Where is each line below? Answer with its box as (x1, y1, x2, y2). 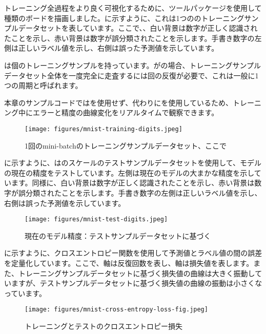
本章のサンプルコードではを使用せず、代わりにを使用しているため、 (4, 97, 233, 108)
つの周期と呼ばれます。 (4, 80, 83, 91)
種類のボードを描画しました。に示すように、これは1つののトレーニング (4, 12, 244, 23)
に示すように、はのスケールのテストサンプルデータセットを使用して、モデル (4, 157, 262, 168)
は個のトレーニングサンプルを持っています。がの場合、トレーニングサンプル (4, 59, 261, 70)
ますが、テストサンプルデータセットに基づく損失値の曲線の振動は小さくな (11, 278, 262, 288)
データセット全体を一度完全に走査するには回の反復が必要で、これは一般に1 (4, 70, 259, 80)
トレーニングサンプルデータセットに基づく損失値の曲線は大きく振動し (18, 267, 255, 278)
